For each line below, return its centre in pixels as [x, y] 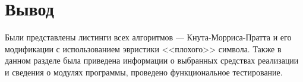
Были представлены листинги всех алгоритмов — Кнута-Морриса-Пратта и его [148, 37]
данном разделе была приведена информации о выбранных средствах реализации [152, 60]
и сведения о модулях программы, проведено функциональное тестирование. [144, 72]
